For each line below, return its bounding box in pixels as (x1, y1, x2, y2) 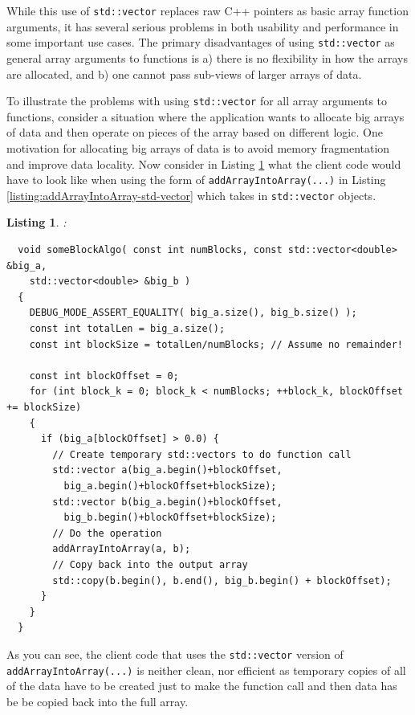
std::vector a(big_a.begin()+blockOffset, (52, 464, 283, 476)
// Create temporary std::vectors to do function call (52, 448, 352, 460)
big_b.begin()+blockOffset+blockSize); (63, 512, 277, 524)
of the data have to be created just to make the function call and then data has (6, 677, 397, 694)
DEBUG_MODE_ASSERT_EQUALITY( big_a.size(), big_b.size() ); (29, 307, 357, 319)
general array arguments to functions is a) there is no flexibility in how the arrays (6, 49, 408, 66)
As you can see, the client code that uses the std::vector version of (6, 645, 344, 662)
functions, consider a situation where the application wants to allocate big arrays (6, 108, 405, 125)
